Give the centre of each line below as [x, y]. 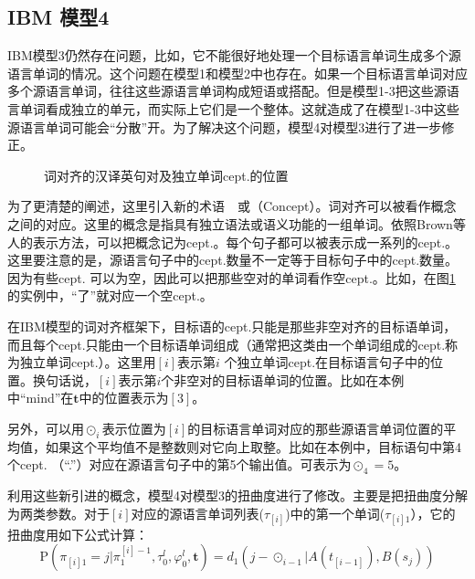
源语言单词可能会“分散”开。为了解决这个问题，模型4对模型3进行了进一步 [225, 126]
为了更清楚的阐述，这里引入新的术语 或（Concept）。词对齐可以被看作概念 [232, 206]
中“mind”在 [41, 398]
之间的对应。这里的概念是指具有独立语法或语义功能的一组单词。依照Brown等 [237, 223]
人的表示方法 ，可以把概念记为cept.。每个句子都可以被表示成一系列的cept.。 [233, 242]
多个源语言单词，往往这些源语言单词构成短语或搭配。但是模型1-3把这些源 [227, 91]
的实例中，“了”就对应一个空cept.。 [110, 295]
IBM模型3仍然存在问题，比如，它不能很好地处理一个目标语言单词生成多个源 [234, 55]
